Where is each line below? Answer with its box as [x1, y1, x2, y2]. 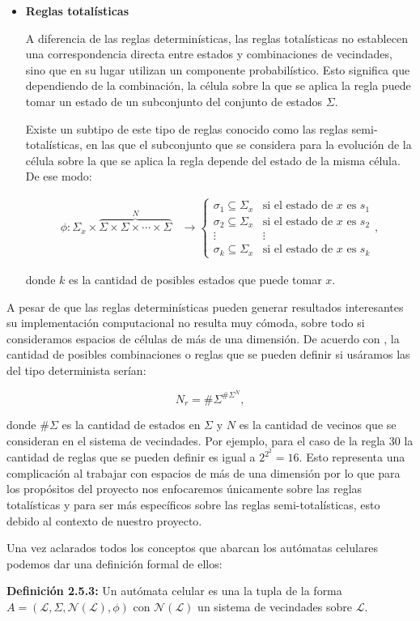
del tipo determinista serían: [6, 361, 146, 378]
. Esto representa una [299, 449, 405, 466]
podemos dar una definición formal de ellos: [6, 555, 223, 572]
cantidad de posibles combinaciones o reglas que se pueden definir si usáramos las [6, 346, 410, 363]
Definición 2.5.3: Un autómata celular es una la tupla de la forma [6, 582, 342, 599]
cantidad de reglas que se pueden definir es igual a [6, 449, 256, 466]
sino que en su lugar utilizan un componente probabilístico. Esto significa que [25, 61, 410, 78]
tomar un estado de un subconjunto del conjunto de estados [25, 92, 323, 109]
